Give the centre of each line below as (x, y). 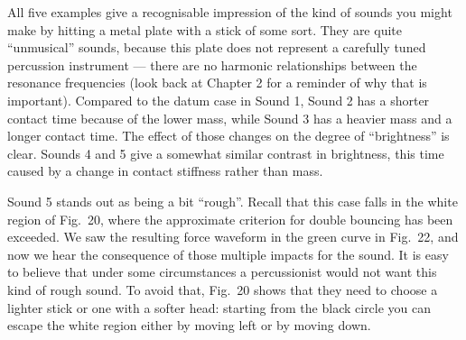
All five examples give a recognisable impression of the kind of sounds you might (230, 12)
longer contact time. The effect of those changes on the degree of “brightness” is (228, 136)
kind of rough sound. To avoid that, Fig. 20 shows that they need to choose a (223, 289)
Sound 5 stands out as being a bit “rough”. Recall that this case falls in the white (233, 201)
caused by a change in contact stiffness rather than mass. (165, 171)
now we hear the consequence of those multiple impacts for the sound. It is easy (228, 254)
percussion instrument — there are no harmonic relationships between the (212, 64)
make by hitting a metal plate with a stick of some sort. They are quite (205, 29)
